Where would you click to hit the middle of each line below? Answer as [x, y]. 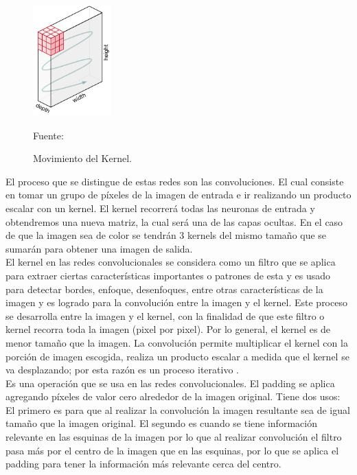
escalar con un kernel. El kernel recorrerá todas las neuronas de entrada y [160, 208]
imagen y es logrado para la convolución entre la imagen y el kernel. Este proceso [176, 302]
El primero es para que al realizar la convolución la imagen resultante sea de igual [178, 409]
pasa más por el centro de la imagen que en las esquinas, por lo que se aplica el [172, 450]
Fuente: [48, 135]
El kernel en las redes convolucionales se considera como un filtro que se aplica [171, 262]
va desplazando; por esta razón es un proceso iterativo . [122, 370]
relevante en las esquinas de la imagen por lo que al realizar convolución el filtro [174, 437]
